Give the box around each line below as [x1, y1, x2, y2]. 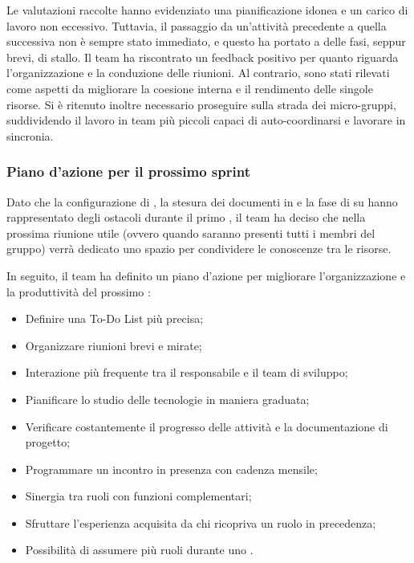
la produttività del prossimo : [6, 283, 151, 300]
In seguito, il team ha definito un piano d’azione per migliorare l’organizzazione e [6, 267, 406, 284]
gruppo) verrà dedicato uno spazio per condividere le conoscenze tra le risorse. [6, 240, 392, 257]
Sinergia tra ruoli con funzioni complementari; [25, 488, 252, 504]
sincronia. [6, 127, 54, 144]
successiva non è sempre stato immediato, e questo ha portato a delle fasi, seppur [6, 33, 406, 50]
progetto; [25, 434, 71, 451]
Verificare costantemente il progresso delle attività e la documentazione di [25, 418, 388, 434]
